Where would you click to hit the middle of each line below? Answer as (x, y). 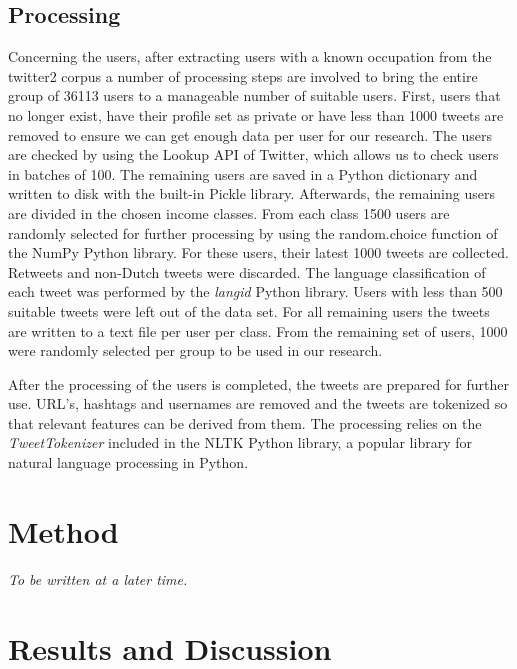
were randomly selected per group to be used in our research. (195, 350)
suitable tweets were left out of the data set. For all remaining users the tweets (249, 310)
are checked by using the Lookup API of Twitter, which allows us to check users (253, 154)
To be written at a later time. (98, 578)
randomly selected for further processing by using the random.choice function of (253, 232)
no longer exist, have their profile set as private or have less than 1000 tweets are (256, 114)
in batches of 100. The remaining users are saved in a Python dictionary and (243, 173)
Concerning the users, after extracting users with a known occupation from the (250, 56)
